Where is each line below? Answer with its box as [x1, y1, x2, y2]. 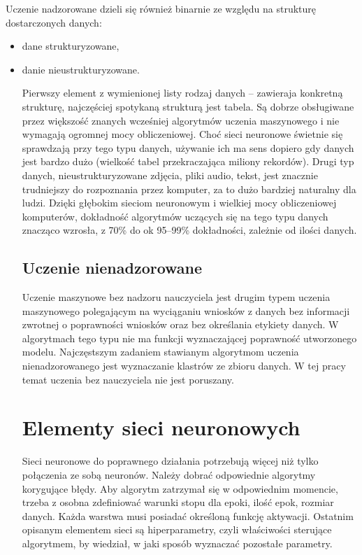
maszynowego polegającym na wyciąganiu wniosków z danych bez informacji [22, 303, 350, 318]
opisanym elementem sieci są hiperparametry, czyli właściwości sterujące [22, 522, 332, 537]
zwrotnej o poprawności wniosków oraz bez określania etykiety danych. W [22, 317, 339, 332]
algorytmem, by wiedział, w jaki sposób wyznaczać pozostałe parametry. [22, 535, 333, 550]
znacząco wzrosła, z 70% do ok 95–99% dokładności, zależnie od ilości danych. [22, 223, 357, 237]
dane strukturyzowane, [22, 38, 120, 53]
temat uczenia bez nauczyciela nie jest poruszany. [22, 372, 234, 386]
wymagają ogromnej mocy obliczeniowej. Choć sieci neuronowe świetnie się [22, 127, 343, 141]
